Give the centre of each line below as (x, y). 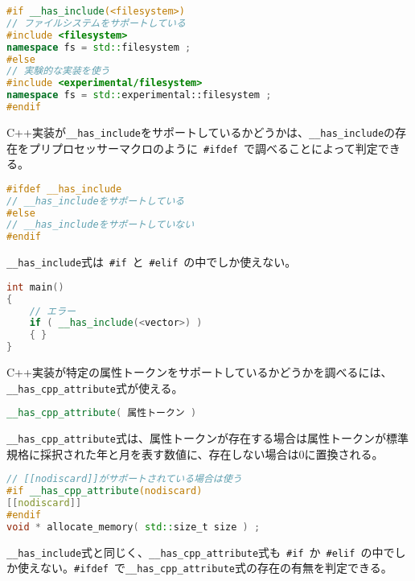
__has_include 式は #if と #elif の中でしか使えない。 (152, 262)
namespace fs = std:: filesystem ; (99, 47)
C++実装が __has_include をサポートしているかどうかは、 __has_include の (201, 132)
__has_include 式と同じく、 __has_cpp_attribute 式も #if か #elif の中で (201, 552)
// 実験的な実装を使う (58, 71)
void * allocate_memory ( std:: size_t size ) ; (134, 527)
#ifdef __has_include (64, 189)
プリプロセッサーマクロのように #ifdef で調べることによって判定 (203, 148)
